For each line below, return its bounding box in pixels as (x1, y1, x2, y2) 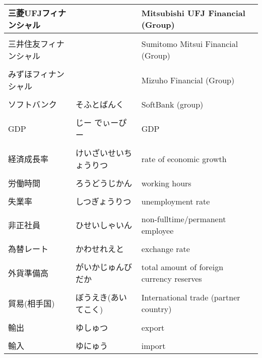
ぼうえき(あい (75, 291, 127, 303)
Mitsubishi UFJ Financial (141, 7, 245, 19)
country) (141, 303, 172, 315)
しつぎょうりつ (75, 195, 132, 207)
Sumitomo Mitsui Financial (141, 38, 238, 49)
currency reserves (141, 273, 202, 284)
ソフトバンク (8, 98, 57, 110)
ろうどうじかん (75, 177, 132, 189)
